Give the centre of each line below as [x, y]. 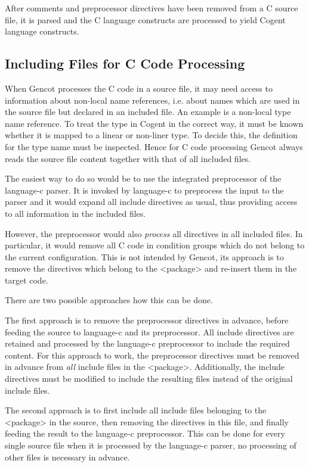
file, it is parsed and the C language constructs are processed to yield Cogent [145, 19]
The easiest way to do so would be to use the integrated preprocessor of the [143, 178]
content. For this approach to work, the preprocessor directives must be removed [152, 355]
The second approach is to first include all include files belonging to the [136, 410]
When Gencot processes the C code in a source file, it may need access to [139, 88]
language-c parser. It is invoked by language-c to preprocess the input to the [144, 190]
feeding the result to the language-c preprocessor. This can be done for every [145, 433]
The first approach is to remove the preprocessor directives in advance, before [147, 320]
